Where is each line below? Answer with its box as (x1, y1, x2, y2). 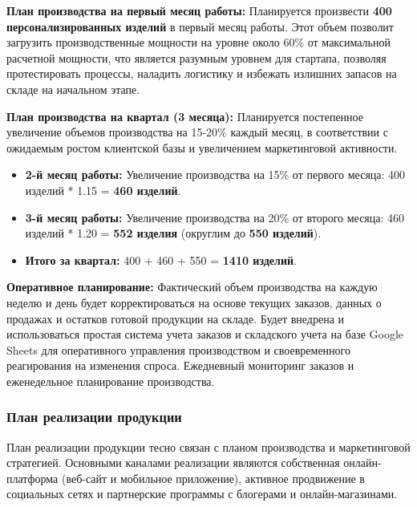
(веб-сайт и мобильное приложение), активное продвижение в (61, 469, 365, 486)
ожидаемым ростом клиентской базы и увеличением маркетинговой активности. (6, 139, 398, 156)
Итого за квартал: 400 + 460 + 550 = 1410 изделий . (25, 251, 297, 268)
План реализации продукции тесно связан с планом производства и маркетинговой (6, 438, 411, 455)
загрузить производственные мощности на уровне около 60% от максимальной (6, 34, 391, 51)
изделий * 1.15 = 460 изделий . (25, 181, 181, 198)
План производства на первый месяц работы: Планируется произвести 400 (6, 2, 392, 18)
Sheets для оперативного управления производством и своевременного (6, 341, 350, 358)
